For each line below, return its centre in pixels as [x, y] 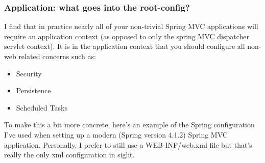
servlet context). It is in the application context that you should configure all [125, 46]
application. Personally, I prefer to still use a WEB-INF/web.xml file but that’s [128, 144]
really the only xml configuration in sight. [69, 155]
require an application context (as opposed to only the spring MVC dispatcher [127, 36]
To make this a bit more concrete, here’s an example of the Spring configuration [129, 125]
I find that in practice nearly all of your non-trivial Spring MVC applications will [131, 26]
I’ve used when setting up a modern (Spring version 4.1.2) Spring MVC [116, 134]
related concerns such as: [57, 56]
